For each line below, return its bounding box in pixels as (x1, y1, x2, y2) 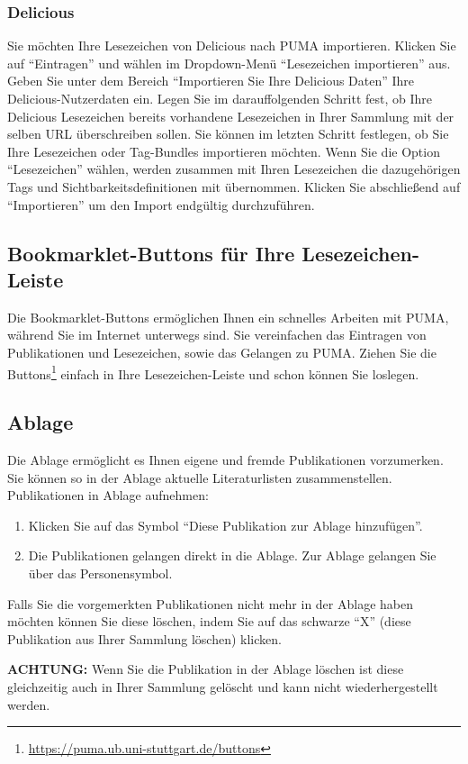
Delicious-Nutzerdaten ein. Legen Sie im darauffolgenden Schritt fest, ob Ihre (7, 89, 433, 107)
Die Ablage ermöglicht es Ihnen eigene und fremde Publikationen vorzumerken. (7, 450, 444, 468)
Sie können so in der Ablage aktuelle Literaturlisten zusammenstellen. (7, 468, 392, 487)
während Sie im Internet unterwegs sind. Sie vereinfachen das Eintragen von (7, 325, 427, 344)
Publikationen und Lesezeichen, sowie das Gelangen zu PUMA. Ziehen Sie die (7, 342, 436, 361)
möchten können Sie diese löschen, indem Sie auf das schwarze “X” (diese (7, 612, 411, 631)
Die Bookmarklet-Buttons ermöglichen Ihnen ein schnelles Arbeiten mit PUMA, (7, 307, 449, 326)
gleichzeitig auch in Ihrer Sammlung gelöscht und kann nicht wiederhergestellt (7, 677, 438, 696)
